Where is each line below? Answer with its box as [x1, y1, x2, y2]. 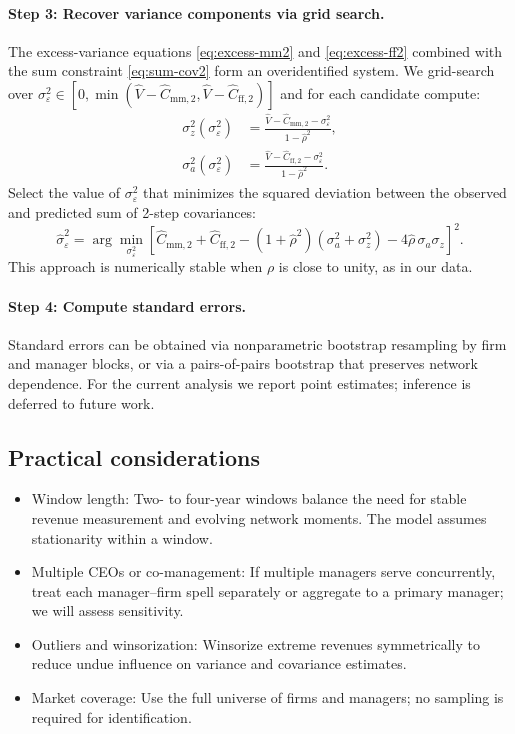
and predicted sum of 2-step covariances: [8, 202, 257, 223]
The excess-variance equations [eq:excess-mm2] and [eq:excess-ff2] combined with [8, 40, 502, 61]
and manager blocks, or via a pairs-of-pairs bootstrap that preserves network [8, 353, 478, 374]
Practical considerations [8, 441, 260, 472]
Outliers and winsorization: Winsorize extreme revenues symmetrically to [31, 633, 481, 654]
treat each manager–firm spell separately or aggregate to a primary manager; [31, 580, 504, 601]
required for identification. [31, 706, 192, 727]
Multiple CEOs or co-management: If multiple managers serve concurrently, [31, 561, 496, 582]
